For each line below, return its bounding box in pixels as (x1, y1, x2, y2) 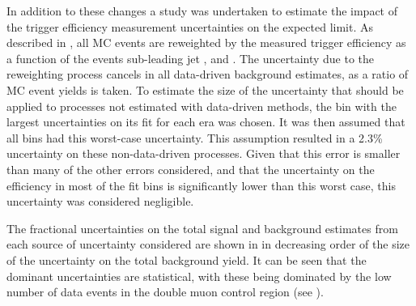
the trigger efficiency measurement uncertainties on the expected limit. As (6, 18, 373, 35)
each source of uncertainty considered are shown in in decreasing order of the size (6, 236, 410, 253)
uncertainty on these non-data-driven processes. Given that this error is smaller (6, 145, 401, 162)
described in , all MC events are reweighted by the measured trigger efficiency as (6, 34, 406, 51)
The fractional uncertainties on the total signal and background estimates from (6, 219, 398, 236)
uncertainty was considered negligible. (6, 193, 194, 210)
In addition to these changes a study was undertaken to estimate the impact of (6, 2, 397, 19)
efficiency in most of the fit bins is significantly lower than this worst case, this (6, 176, 396, 193)
